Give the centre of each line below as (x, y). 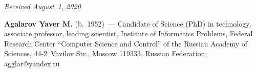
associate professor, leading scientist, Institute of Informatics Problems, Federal (128, 33)
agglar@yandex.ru (32, 63)
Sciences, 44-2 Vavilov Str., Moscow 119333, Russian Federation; (106, 53)
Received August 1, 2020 (42, 6)
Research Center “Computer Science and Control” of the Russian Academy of (126, 43)
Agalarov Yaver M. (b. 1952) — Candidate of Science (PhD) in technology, (128, 23)
